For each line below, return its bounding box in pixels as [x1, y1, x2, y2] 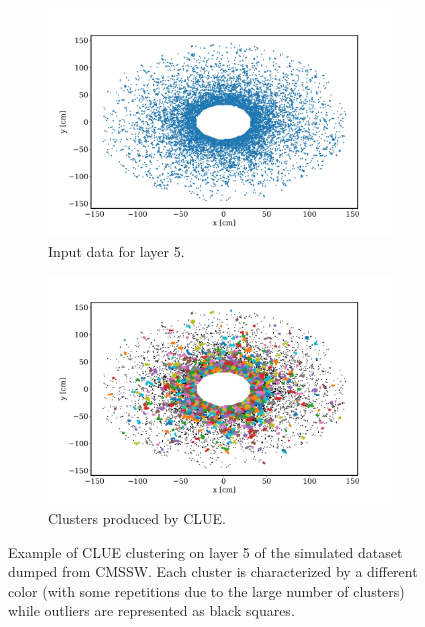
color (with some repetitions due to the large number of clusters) [8, 580, 405, 601]
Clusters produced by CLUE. [48, 508, 226, 528]
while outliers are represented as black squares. [8, 600, 295, 621]
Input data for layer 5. [48, 240, 185, 261]
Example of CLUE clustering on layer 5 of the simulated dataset [8, 541, 403, 562]
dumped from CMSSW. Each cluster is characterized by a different [8, 561, 418, 582]
